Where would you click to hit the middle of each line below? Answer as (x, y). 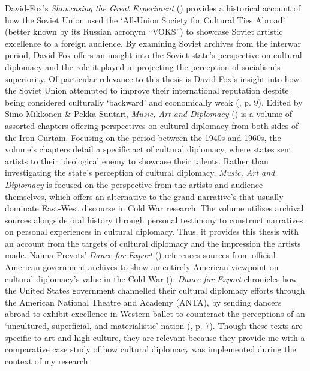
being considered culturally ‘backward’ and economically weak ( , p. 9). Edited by (154, 102)
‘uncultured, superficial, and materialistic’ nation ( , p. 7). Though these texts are (154, 326)
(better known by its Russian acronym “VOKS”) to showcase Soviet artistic (144, 32)
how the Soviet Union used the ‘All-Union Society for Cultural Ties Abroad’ (145, 20)
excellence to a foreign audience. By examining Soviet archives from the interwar (153, 43)
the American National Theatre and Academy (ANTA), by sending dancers (143, 302)
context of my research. (48, 360)
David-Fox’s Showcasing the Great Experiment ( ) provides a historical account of (153, 8)
